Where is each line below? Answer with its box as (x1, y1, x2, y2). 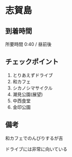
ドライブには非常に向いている (5, 146, 67, 152)
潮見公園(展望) (12, 91, 43, 97)
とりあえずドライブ (12, 72, 53, 78)
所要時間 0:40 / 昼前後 (5, 41, 52, 47)
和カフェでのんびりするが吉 (5, 135, 63, 141)
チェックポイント (5, 57, 59, 66)
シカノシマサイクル (12, 85, 53, 91)
